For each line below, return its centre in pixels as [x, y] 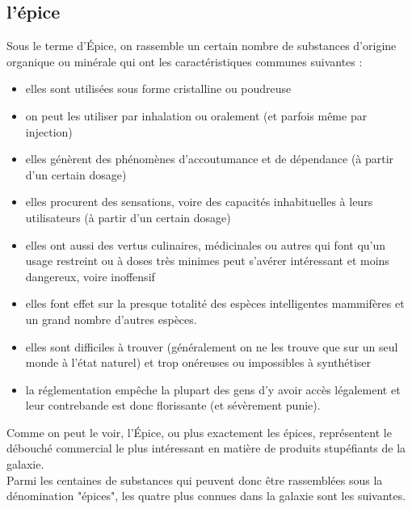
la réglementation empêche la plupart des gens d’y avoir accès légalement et [213, 389]
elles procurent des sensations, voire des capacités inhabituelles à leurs [199, 202]
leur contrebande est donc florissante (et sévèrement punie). [173, 405]
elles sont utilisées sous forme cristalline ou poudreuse [158, 88]
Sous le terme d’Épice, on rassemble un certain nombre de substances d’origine [202, 46]
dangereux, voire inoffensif [90, 276]
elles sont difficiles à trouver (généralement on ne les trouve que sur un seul [212, 346]
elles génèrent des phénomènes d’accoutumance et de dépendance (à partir [210, 159]
